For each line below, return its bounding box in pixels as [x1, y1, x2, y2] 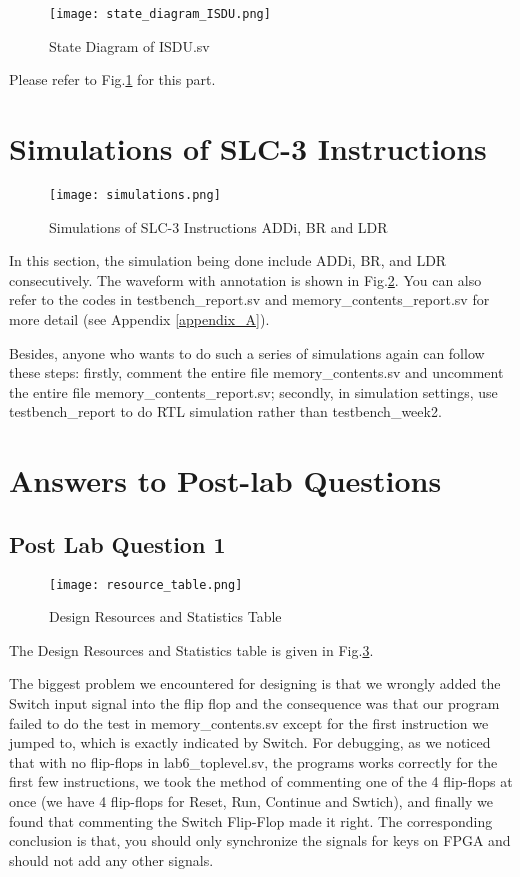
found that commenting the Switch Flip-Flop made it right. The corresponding [9, 810, 493, 831]
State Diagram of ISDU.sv [49, 35, 210, 56]
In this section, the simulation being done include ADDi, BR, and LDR [9, 250, 447, 271]
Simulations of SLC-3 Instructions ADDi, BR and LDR [49, 216, 388, 237]
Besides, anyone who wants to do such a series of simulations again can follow [9, 342, 485, 363]
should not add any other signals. [9, 849, 214, 870]
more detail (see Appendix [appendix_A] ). [9, 309, 270, 329]
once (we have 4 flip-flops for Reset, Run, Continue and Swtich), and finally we [9, 790, 493, 811]
